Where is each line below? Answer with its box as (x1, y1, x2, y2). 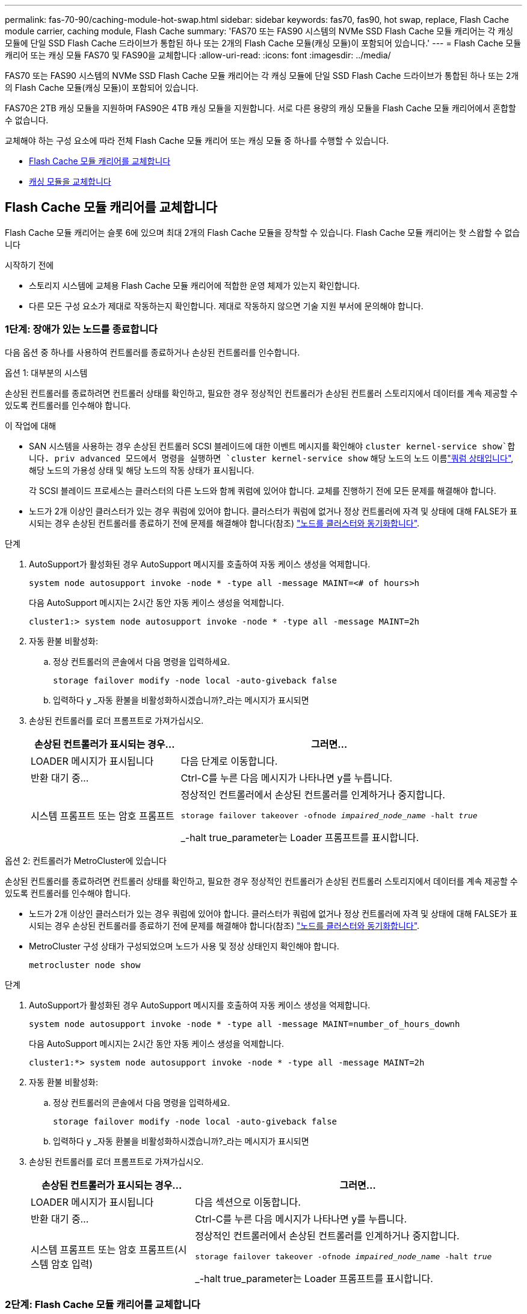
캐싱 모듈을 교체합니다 (29, 176, 111, 187)
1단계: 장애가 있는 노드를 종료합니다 (5, 323, 158, 336)
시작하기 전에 (5, 259, 54, 270)
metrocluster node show (29, 960, 141, 970)
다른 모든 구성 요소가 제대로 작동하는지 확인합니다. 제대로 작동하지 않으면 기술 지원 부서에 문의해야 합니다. (29, 300, 424, 311)
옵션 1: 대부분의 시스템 (5, 367, 88, 378)
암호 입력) (51, 1258, 93, 1271)
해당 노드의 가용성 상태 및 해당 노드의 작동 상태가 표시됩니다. (29, 464, 254, 475)
